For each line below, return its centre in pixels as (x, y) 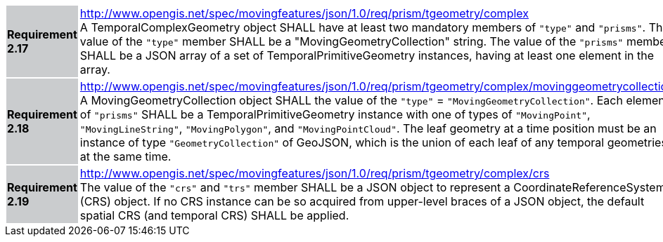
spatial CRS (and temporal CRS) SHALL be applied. (214, 215)
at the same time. (125, 156)
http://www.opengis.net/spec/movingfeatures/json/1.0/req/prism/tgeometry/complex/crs (315, 173)
